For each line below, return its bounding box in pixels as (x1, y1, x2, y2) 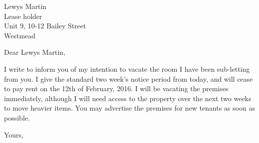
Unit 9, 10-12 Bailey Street (4, 20, 86, 31)
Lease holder (4, 10, 42, 21)
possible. (4, 112, 30, 123)
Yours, (4, 129, 24, 140)
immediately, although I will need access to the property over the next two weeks (4, 93, 252, 103)
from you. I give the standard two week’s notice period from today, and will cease (4, 73, 253, 84)
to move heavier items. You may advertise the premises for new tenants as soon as (4, 103, 255, 113)
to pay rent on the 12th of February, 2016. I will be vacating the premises (4, 83, 229, 94)
